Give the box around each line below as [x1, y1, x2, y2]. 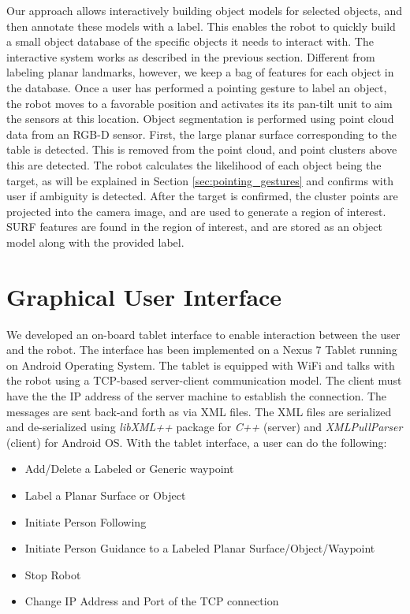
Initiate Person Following [24, 513, 147, 530]
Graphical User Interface [6, 280, 282, 312]
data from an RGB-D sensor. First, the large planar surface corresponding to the [6, 125, 397, 142]
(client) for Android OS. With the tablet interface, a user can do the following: [6, 434, 387, 450]
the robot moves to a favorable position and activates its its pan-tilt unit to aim [6, 95, 393, 111]
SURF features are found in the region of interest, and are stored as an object [6, 218, 382, 235]
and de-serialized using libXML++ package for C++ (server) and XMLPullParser [6, 419, 403, 435]
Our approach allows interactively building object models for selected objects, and [6, 2, 403, 18]
